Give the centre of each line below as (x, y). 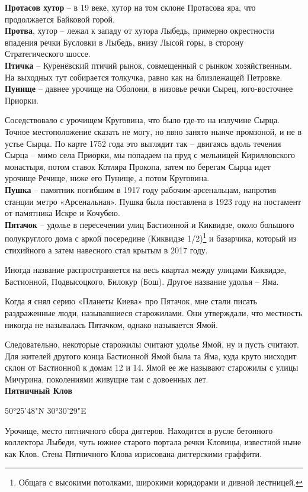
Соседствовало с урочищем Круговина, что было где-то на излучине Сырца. (142, 120)
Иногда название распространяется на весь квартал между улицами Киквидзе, (146, 270)
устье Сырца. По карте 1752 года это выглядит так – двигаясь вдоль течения (143, 143)
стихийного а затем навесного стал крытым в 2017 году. (106, 250)
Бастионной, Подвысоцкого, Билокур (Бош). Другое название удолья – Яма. (142, 281)
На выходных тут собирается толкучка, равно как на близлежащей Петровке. (144, 77)
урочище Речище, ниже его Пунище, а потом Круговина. (107, 178)
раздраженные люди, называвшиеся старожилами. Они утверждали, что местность (154, 312)
